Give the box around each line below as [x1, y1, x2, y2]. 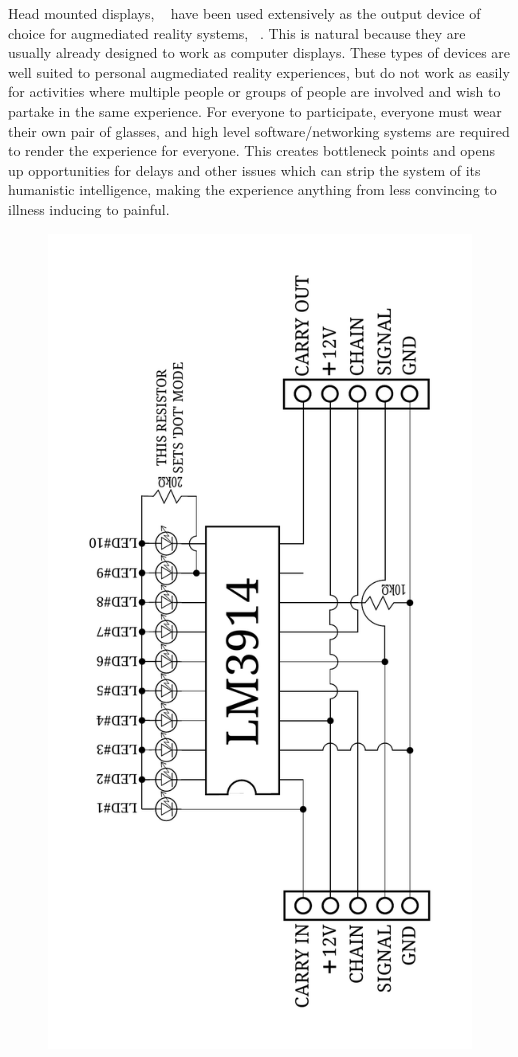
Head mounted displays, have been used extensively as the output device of [8, 3, 481, 23]
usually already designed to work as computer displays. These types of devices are [8, 42, 511, 63]
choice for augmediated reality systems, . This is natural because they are [8, 22, 466, 43]
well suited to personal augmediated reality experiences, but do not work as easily [8, 61, 510, 82]
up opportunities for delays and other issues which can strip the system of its [8, 159, 481, 180]
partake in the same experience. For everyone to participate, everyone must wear [8, 100, 502, 121]
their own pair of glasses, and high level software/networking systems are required [8, 120, 510, 141]
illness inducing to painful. [8, 198, 170, 219]
